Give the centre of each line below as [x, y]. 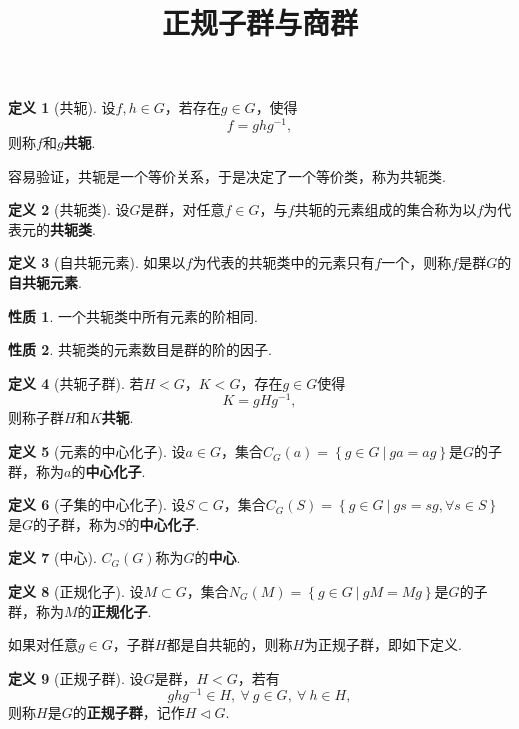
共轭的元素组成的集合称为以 [385, 209]
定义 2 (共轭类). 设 [69, 209]
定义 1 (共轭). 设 [62, 107]
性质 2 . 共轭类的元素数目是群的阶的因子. [140, 349]
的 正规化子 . [114, 610]
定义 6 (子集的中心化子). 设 [97, 504]
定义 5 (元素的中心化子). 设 [97, 451]
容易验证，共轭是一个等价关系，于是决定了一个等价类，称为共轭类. [227, 175]
